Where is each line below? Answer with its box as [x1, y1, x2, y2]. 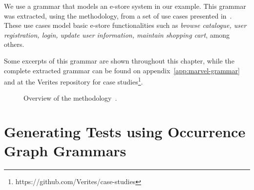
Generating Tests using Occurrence [4, 122, 246, 142]
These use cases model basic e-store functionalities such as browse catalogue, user [4, 20, 247, 30]
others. [4, 39, 24, 49]
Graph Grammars [4, 141, 127, 161]
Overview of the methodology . [23, 93, 117, 103]
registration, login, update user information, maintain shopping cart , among [4, 29, 230, 40]
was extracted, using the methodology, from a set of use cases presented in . [4, 10, 232, 21]
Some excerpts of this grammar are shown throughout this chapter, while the [4, 55, 234, 65]
